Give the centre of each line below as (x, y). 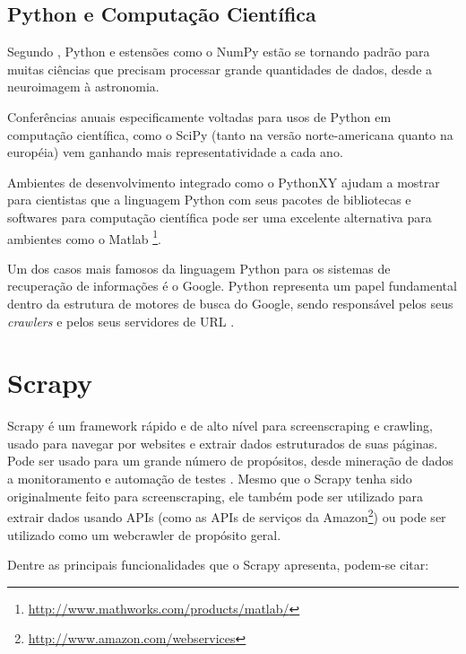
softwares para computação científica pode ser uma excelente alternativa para (220, 217)
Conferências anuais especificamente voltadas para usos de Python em (199, 116)
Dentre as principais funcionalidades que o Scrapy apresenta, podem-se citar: (218, 565)
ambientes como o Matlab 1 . (84, 237)
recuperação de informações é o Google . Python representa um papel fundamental (232, 286)
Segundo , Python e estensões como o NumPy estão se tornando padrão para (219, 52)
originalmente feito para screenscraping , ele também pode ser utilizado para (216, 496)
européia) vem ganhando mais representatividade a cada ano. (175, 152)
